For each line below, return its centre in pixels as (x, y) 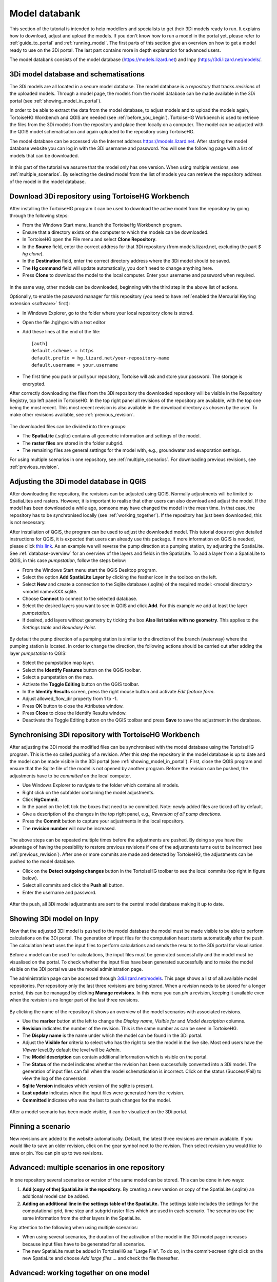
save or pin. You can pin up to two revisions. (56, 1153)
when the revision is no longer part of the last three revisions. (74, 1000)
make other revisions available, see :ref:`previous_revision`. (72, 415)
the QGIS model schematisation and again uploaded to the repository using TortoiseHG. (102, 132)
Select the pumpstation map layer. (58, 663)
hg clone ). (33, 253)
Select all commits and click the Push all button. (73, 885)
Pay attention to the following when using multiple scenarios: (74, 1227)
